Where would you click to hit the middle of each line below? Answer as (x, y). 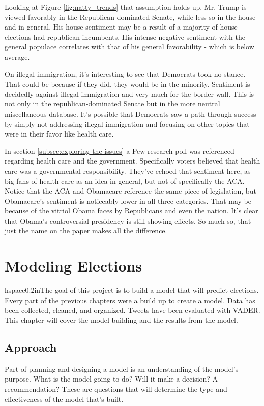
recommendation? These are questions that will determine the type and (116, 388)
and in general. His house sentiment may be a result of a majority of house (121, 27)
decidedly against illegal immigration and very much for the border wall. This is (129, 93)
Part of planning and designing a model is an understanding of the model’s (122, 369)
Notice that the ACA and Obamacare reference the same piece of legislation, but (130, 191)
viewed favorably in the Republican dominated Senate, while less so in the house (130, 17)
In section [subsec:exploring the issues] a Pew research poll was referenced (120, 151)
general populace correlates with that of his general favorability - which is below (129, 47)
